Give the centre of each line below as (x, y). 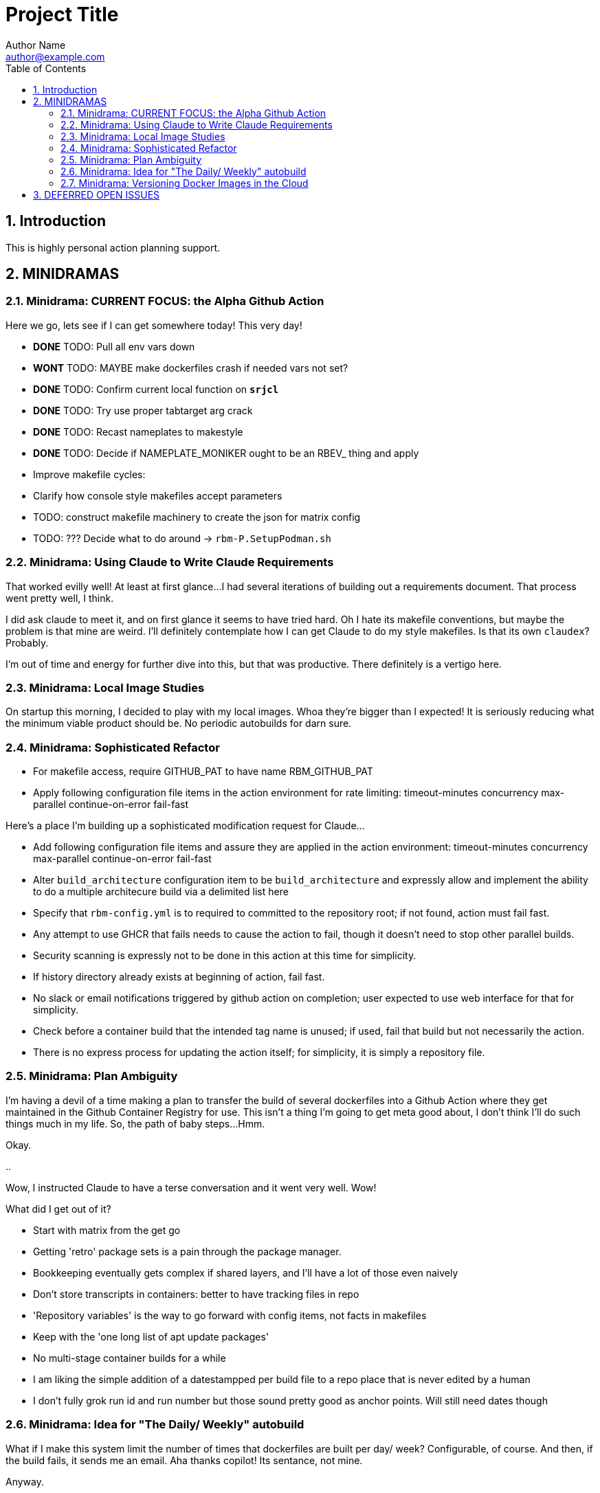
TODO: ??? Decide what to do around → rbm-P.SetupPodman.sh (182, 538)
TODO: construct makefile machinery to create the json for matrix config (197, 517)
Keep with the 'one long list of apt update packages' (151, 1336)
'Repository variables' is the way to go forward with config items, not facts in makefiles (230, 1315)
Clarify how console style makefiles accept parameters (158, 495)
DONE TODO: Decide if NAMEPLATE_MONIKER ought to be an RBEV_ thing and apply (226, 453)
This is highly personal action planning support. (113, 247)
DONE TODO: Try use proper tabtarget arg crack (143, 410)
